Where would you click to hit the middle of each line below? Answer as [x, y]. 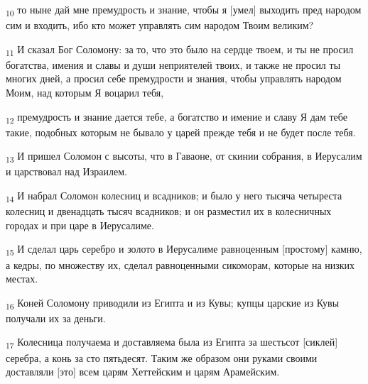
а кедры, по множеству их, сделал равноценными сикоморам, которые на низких [180, 264]
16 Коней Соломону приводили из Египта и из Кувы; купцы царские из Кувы [173, 303]
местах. [22, 279]
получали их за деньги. [56, 318]
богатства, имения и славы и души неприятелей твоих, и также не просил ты [173, 64]
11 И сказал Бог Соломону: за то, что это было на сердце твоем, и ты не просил [180, 50]
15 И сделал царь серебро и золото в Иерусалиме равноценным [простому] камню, [184, 250]
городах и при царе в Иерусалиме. [80, 225]
